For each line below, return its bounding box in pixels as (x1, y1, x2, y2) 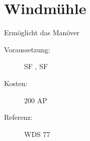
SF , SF (24, 61, 48, 72)
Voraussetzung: (4, 44, 50, 54)
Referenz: (4, 112, 33, 122)
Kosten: (4, 78, 28, 88)
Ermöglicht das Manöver (4, 27, 79, 38)
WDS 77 (24, 128, 50, 139)
